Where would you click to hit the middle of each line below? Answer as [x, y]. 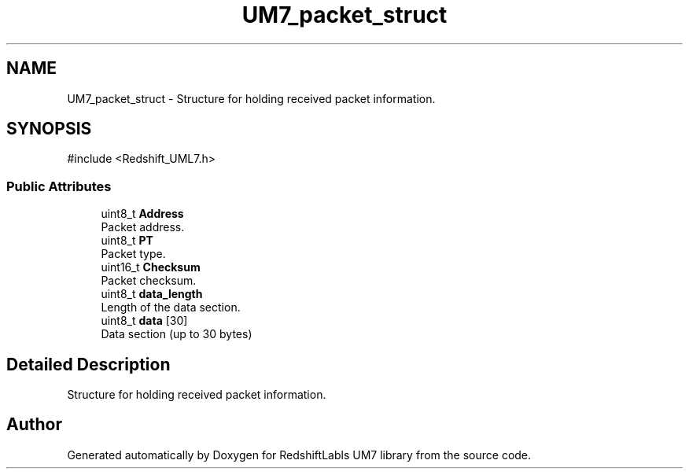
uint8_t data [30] [144, 321]
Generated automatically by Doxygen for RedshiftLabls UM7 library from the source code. [299, 455]
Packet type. [133, 254]
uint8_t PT [127, 241]
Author [34, 425]
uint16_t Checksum [151, 267]
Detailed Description [88, 364]
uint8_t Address [142, 214]
